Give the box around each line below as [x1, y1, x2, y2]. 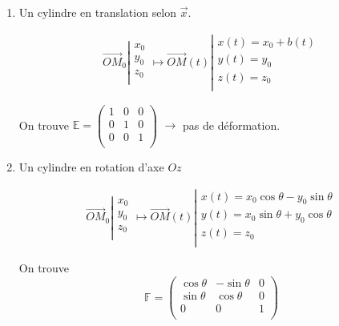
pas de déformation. [183, 116, 280, 133]
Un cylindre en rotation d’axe [18, 158, 164, 175]
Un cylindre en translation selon [18, 4, 177, 20]
